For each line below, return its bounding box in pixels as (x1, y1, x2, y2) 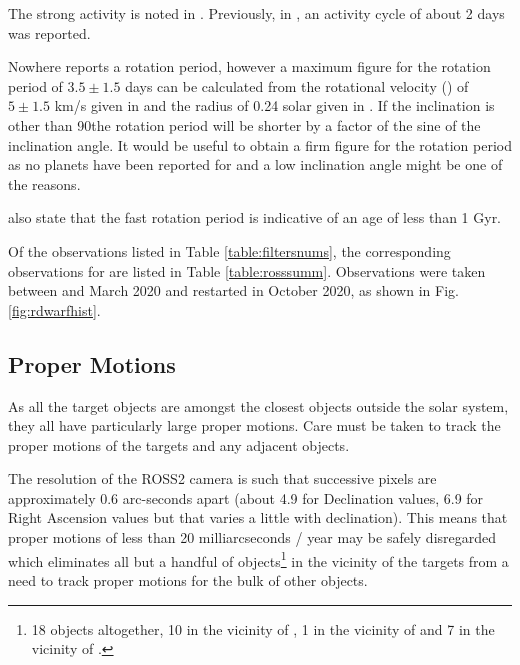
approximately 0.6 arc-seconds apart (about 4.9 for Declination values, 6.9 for (8, 487, 484, 508)
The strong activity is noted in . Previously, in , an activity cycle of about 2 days (8, 3, 505, 23)
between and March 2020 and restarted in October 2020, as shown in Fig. (8, 280, 459, 301)
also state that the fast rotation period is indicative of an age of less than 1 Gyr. (8, 207, 502, 228)
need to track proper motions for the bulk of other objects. (8, 569, 368, 590)
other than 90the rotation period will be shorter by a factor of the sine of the (8, 114, 481, 135)
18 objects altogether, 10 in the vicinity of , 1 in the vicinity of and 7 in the (31, 618, 495, 639)
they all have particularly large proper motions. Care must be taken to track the (8, 415, 501, 436)
